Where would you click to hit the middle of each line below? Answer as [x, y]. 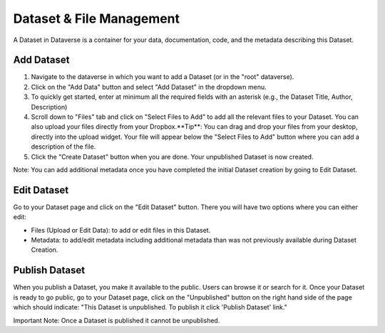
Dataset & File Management [97, 18]
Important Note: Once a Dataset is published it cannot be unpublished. [117, 320]
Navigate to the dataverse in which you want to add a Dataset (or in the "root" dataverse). [163, 77]
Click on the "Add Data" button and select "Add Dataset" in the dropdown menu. [149, 87]
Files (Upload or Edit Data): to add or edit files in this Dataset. [121, 230]
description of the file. [63, 147]
